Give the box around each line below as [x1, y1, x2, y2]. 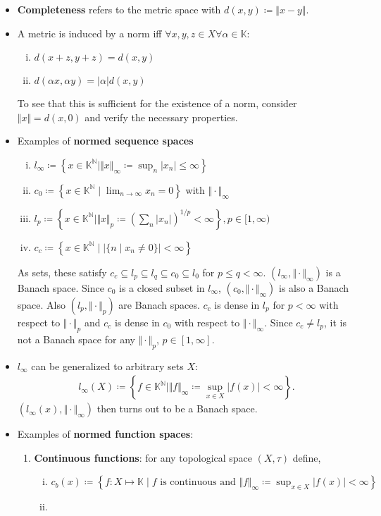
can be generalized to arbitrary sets [31, 358, 184, 373]
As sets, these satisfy [17, 264, 107, 279]
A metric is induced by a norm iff [17, 25, 162, 40]
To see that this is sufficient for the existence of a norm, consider [17, 96, 297, 111]
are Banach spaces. [118, 297, 200, 312]
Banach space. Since [17, 280, 104, 295]
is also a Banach [279, 280, 349, 295]
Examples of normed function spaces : [17, 426, 194, 441]
